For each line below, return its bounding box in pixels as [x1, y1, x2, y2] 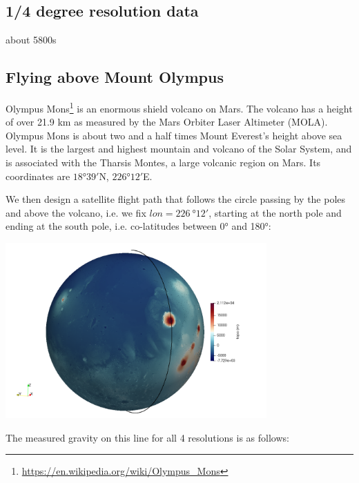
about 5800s [6, 32, 57, 47]
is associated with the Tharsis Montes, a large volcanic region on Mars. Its [6, 155, 321, 170]
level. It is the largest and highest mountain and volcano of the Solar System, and [6, 141, 352, 156]
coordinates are [6, 168, 70, 183]
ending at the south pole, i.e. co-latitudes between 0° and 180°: [6, 219, 271, 233]
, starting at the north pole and [208, 205, 342, 219]
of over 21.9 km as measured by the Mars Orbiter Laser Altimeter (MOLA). [6, 115, 328, 129]
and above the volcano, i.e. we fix [6, 205, 146, 219]
